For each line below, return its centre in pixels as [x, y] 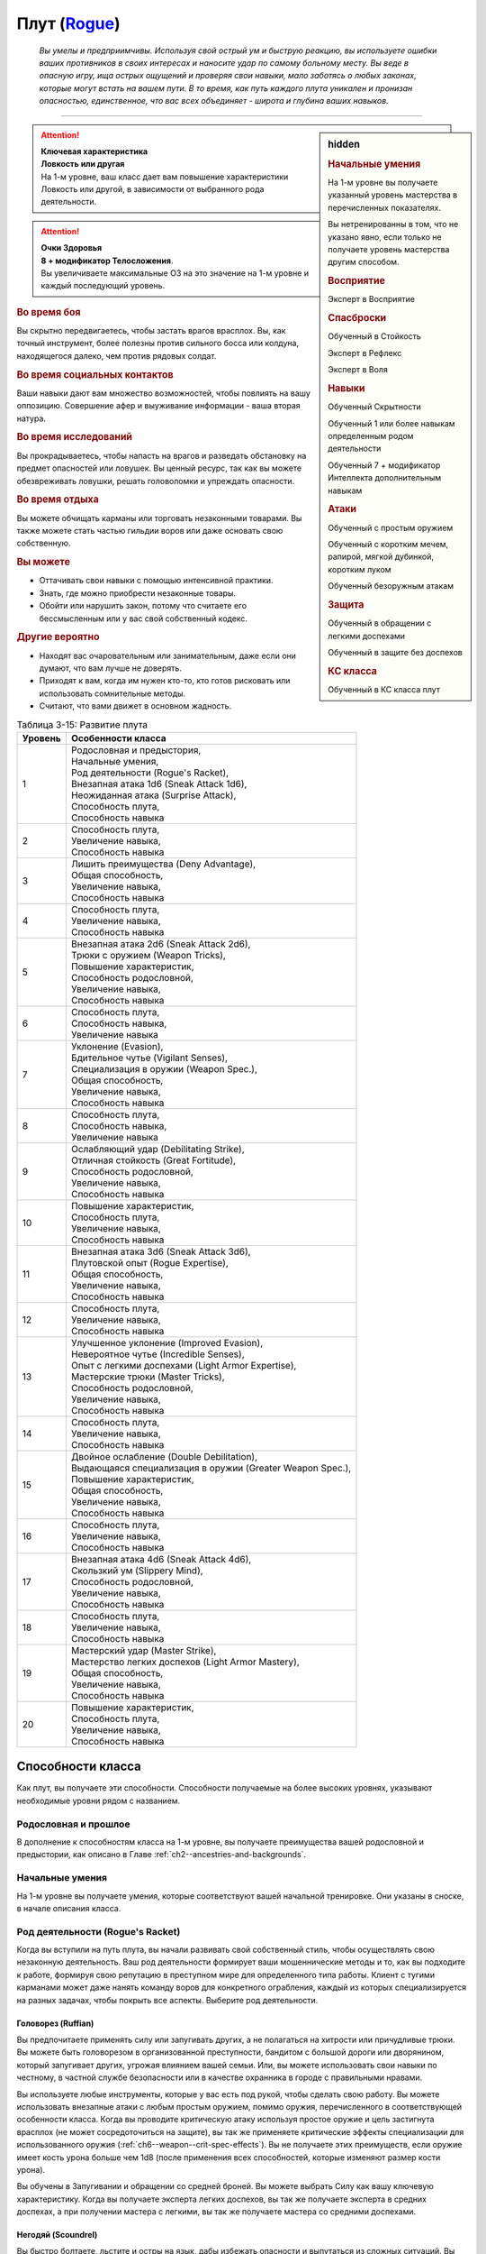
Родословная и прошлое [73, 1824]
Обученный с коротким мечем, [388, 545]
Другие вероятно [58, 637]
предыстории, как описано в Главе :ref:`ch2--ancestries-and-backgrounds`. [161, 1855]
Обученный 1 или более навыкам [391, 423]
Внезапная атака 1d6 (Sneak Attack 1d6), [159, 783]
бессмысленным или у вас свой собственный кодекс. [143, 618]
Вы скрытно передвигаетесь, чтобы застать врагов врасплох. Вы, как [151, 331]
